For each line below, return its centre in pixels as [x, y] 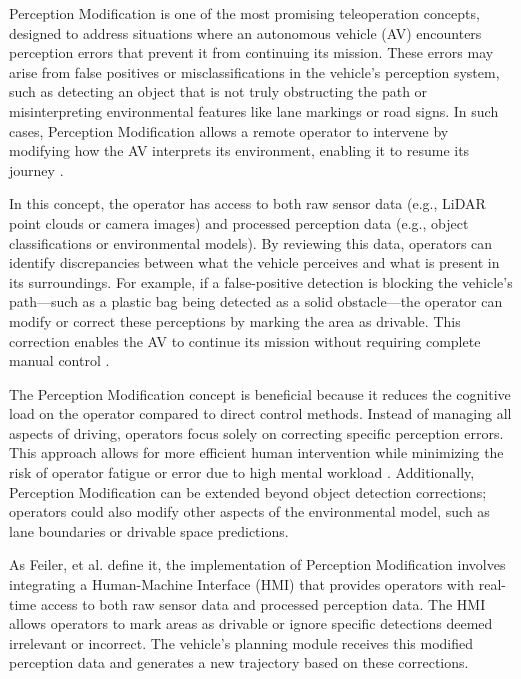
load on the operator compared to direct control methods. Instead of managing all [260, 413]
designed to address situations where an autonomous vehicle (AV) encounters [245, 32]
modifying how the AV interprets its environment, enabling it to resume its [239, 150]
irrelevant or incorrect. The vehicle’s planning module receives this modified [241, 642]
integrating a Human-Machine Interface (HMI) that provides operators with [242, 584]
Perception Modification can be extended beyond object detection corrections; [248, 491]
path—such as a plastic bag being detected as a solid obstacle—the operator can [256, 301]
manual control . [59, 360]
